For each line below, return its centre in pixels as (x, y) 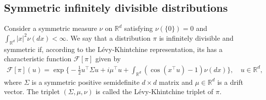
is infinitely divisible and (196, 37)
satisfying (139, 28)
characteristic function (38, 59)
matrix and (176, 82)
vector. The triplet (32, 91)
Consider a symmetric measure (51, 28)
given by (108, 59)
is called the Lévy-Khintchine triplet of (155, 91)
